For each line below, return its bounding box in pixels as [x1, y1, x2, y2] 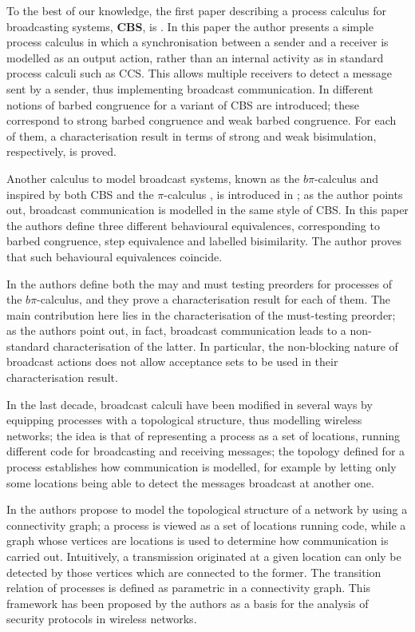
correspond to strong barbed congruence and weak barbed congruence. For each [6, 112, 397, 129]
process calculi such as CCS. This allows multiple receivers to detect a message [6, 65, 392, 81]
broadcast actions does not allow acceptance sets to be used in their [6, 353, 338, 370]
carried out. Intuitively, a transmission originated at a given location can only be [6, 548, 401, 564]
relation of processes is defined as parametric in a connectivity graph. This [6, 579, 371, 596]
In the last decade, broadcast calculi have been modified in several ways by [6, 395, 373, 412]
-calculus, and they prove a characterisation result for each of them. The [37, 291, 391, 308]
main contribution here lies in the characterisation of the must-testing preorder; [6, 306, 396, 323]
